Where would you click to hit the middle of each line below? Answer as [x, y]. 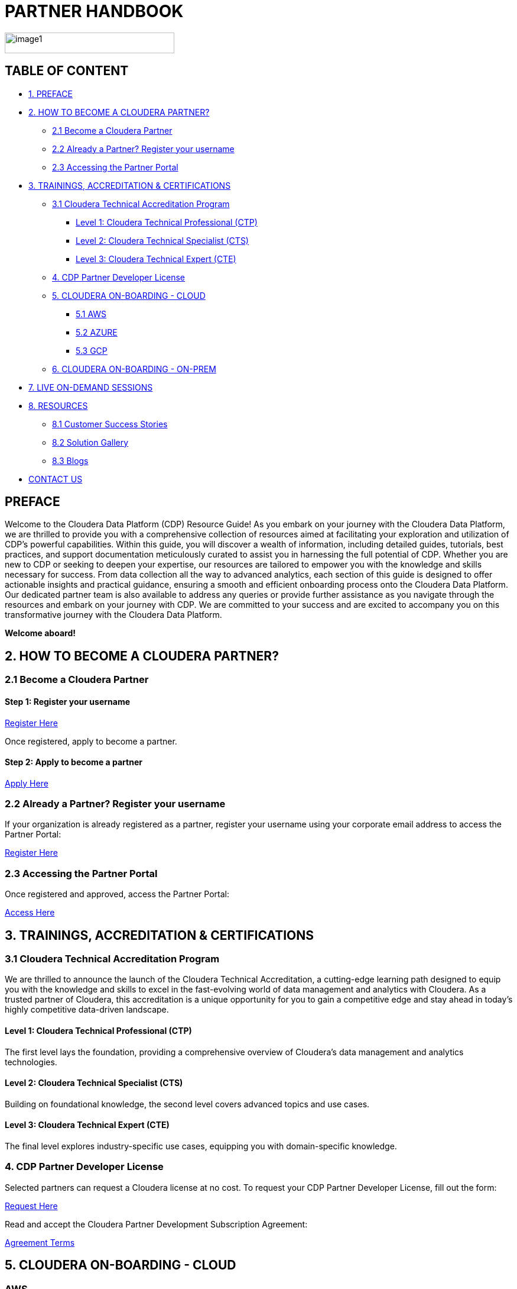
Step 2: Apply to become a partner [74, 762]
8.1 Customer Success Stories [110, 424]
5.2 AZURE [97, 332]
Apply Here [27, 783]
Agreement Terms [40, 1242]
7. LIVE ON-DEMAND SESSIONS [91, 387]
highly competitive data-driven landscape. [87, 1010]
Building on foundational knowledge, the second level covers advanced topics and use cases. [187, 1104]
